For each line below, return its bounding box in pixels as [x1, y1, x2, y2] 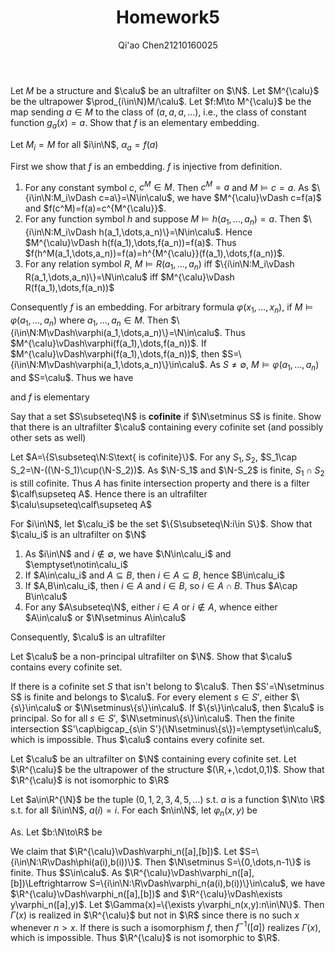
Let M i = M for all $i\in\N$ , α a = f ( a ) [10, 138, 159, 153]
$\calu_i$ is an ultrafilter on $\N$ [10, 528, 147, 540]
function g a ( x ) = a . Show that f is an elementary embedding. [10, 116, 260, 131]
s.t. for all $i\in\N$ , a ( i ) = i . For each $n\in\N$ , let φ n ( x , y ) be [10, 804, 258, 818]
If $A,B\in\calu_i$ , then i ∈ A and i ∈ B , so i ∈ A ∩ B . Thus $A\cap [24, 579, 298, 591]
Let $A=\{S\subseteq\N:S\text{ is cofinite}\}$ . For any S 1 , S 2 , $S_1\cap [10, 451, 298, 465]
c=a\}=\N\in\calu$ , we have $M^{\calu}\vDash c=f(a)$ [98, 192, 322, 204]
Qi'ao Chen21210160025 [118, 39, 218, 51]
